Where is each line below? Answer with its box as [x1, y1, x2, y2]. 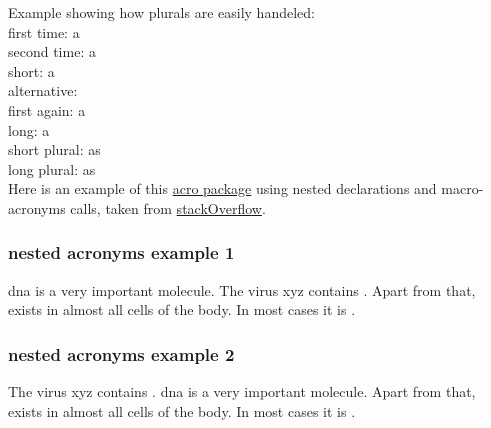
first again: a [8, 99, 86, 120]
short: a [8, 60, 55, 81]
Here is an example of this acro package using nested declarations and [8, 178, 437, 199]
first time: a [8, 21, 80, 42]
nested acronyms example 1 [8, 240, 235, 265]
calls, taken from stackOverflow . [70, 197, 266, 218]
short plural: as [8, 139, 101, 160]
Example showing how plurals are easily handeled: [8, 2, 315, 22]
